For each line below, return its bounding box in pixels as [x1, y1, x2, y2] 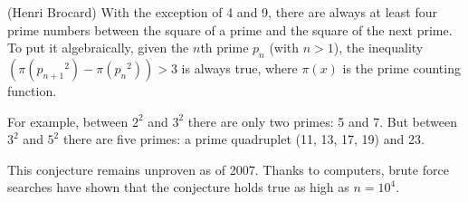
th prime [200, 38, 249, 57]
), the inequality [333, 38, 424, 57]
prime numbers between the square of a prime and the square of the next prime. [7, 20, 453, 39]
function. [7, 81, 57, 100]
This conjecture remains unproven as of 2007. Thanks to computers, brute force [7, 159, 449, 178]
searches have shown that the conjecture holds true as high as [7, 178, 349, 197]
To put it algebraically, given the [7, 38, 189, 57]
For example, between [7, 111, 129, 130]
